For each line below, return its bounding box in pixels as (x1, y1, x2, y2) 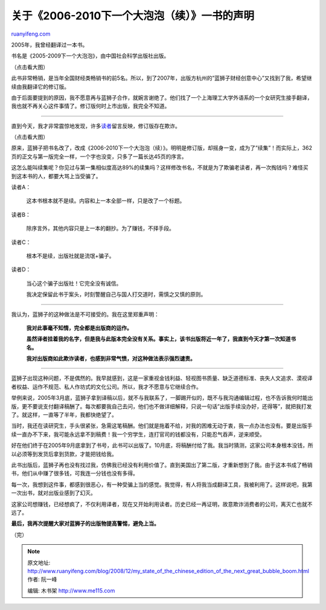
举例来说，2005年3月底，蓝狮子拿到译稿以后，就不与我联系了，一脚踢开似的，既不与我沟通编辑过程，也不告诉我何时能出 (11, 394, 313, 402)
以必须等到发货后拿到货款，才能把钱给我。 (11, 450, 117, 457)
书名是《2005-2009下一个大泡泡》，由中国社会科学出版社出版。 (11, 52, 170, 60)
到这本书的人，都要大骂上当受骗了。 (11, 172, 101, 179)
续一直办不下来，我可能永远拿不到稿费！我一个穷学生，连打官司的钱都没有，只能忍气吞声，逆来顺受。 (11, 431, 265, 438)
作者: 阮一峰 (27, 576, 57, 583)
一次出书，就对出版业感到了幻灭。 (11, 489, 96, 496)
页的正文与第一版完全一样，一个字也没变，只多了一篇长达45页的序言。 (11, 153, 187, 160)
